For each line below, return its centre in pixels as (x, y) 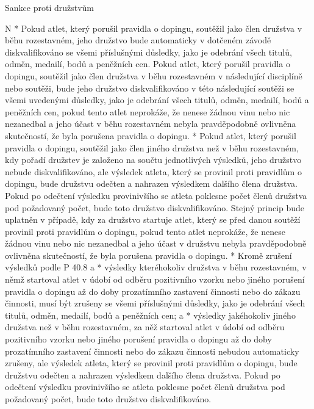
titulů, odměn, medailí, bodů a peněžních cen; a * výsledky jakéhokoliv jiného (150, 315)
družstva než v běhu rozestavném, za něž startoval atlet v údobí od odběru (145, 327)
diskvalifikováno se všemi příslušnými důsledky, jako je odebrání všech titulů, (148, 52)
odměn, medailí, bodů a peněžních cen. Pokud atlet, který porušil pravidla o (148, 64)
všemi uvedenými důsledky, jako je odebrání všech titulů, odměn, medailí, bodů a (157, 100)
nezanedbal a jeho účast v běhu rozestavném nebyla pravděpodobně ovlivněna (151, 124)
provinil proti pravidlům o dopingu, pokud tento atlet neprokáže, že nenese (145, 231)
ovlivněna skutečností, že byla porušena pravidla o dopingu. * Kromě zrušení (148, 255)
